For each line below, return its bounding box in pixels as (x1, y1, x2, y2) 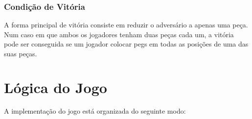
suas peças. (4, 48, 37, 58)
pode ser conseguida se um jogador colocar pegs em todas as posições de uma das (4, 39, 249, 49)
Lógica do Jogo (4, 77, 107, 97)
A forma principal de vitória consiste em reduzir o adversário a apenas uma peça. (4, 20, 248, 30)
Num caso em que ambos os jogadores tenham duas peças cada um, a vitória (4, 29, 234, 39)
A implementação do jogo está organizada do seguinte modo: (4, 105, 186, 116)
